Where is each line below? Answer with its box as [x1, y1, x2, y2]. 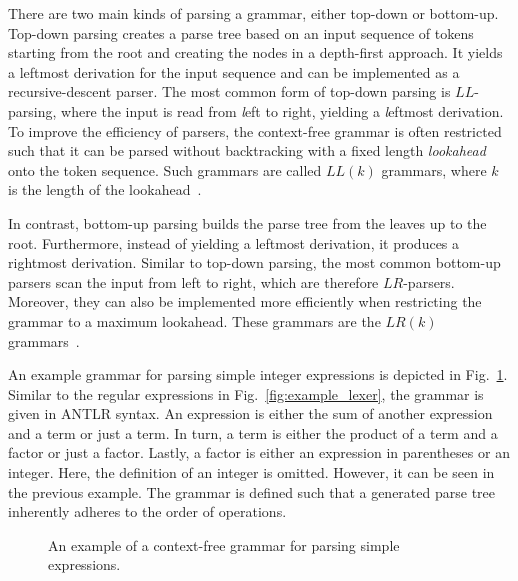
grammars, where [381, 159, 487, 180]
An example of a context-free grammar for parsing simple [48, 534, 400, 555]
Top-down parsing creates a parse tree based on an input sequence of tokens [8, 22, 474, 43]
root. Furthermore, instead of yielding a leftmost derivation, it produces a [8, 232, 460, 253]
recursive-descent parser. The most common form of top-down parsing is [8, 81, 451, 102]
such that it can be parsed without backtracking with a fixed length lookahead [8, 140, 486, 161]
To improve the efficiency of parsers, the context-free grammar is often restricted [8, 120, 502, 141]
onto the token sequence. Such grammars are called [8, 159, 322, 180]
